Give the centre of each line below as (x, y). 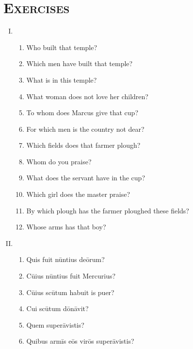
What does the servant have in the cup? (86, 178)
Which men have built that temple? (80, 63)
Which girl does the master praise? (78, 194)
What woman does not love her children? (87, 96)
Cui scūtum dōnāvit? (57, 308)
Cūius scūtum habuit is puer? (70, 292)
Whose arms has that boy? (66, 227)
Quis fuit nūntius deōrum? (65, 259)
